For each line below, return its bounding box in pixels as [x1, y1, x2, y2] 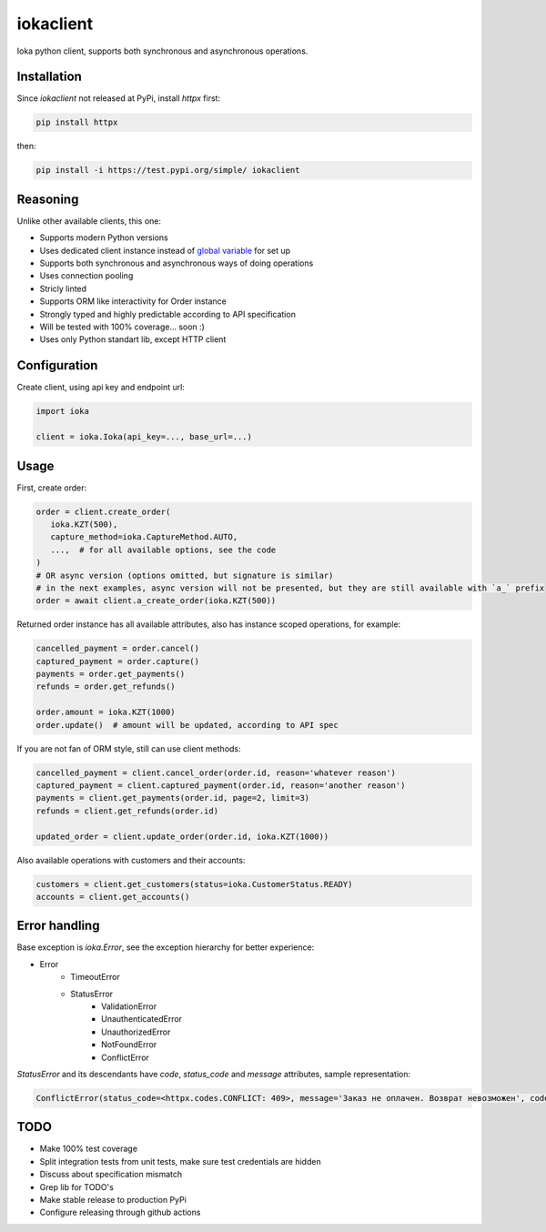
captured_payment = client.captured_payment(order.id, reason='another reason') [35, 780, 406, 791]
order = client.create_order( [35, 506, 171, 517]
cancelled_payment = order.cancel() [35, 643, 200, 654]
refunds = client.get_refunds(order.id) [35, 805, 218, 816]
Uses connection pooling [39, 270, 134, 281]
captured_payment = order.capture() [35, 656, 200, 666]
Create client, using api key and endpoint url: [16, 382, 186, 393]
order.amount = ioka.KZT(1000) [35, 707, 177, 718]
